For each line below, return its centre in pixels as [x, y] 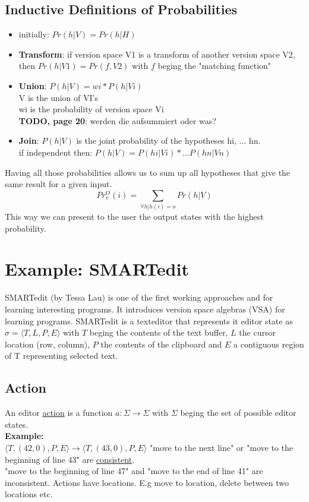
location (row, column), [48, 344]
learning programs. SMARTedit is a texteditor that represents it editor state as [149, 321]
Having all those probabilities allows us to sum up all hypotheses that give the [148, 172]
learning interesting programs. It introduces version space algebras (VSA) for [145, 309]
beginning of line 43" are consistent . [70, 459]
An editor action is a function [59, 413]
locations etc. [29, 494]
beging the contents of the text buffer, [159, 332]
